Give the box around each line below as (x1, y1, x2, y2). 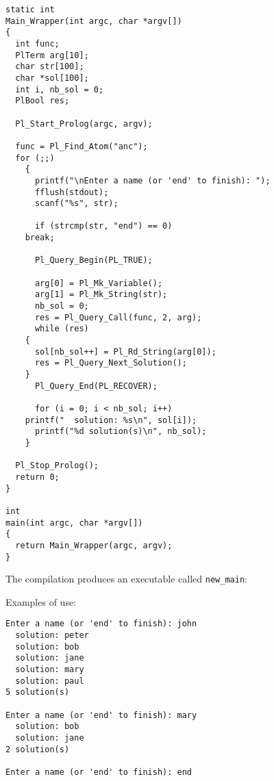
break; (25, 233, 55, 243)
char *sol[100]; (15, 73, 89, 83)
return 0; (15, 472, 60, 482)
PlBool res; (15, 96, 70, 106)
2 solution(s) (5, 744, 70, 754)
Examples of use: (5, 594, 77, 609)
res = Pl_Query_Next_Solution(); (34, 358, 187, 368)
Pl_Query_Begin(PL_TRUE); (34, 255, 153, 266)
